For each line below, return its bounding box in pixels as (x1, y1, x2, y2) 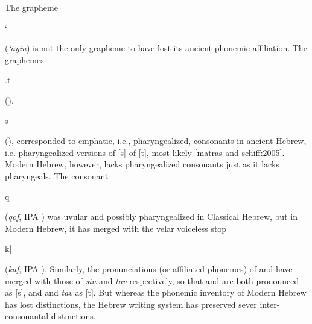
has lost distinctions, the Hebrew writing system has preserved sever (5, 298, 257, 310)
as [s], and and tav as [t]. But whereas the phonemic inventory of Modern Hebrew (5, 286, 307, 299)
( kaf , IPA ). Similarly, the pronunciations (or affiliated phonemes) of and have (5, 262, 293, 275)
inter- (259, 298, 280, 310)
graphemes (5, 53, 44, 66)
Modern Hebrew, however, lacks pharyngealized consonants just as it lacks (5, 158, 279, 170)
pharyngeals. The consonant (5, 169, 109, 182)
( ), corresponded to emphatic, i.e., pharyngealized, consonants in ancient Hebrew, (5, 134, 307, 147)
